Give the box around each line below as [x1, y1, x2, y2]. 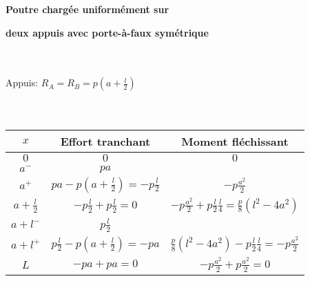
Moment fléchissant [181, 133, 289, 149]
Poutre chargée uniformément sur [6, 2, 169, 16]
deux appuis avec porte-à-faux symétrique [6, 25, 209, 39]
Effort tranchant [60, 133, 151, 149]
